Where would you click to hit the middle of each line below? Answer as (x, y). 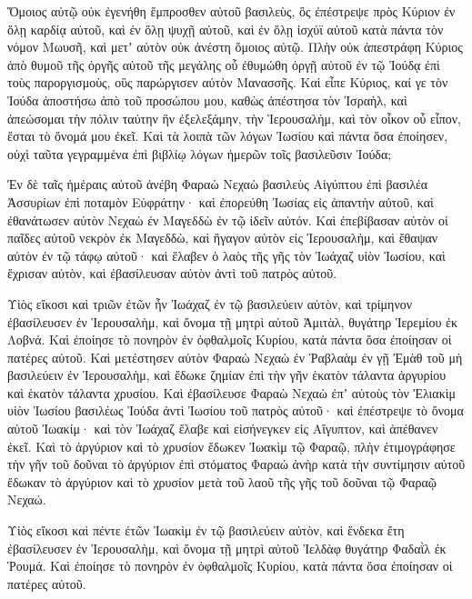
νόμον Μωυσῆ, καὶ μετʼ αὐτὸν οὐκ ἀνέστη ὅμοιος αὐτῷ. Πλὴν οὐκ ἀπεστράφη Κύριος (235, 47)
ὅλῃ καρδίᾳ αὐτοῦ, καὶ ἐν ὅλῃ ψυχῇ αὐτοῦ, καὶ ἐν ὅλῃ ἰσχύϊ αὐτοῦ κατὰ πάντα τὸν (226, 29)
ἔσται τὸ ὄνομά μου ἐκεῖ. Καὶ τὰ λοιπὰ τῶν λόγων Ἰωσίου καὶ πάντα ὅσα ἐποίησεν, (228, 136)
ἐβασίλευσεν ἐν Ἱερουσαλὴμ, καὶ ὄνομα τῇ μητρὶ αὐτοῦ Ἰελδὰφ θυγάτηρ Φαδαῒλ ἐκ (227, 548)
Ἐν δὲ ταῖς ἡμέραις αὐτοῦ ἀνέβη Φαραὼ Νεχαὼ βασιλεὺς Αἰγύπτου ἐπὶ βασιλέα (218, 184)
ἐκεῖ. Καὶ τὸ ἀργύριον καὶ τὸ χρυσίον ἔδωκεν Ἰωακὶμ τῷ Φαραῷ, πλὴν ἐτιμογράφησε (231, 446)
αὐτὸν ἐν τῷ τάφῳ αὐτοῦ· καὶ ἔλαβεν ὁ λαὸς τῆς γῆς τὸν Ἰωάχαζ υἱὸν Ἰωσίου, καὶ (226, 255)
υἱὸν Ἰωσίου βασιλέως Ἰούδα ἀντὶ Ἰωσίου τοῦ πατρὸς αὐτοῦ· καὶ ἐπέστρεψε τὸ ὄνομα (236, 410)
